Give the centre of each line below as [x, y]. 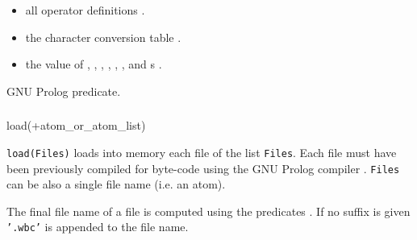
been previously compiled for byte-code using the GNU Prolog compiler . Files [203, 168]
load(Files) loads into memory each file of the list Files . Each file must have [202, 152]
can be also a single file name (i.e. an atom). [116, 184]
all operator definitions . [85, 10]
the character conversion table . [103, 37]
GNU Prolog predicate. [64, 91]
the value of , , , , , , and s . [94, 64]
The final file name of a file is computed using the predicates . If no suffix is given [208, 211]
